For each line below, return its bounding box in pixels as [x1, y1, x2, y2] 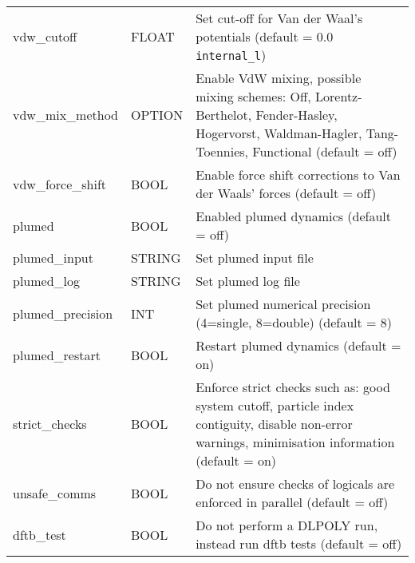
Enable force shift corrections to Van [196, 165, 401, 184]
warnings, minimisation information [196, 433, 395, 451]
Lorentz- [315, 87, 362, 105]
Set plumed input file [196, 248, 314, 267]
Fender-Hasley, [255, 105, 338, 124]
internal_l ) [196, 46, 267, 64]
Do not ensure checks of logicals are [196, 474, 395, 493]
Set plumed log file [196, 272, 300, 290]
